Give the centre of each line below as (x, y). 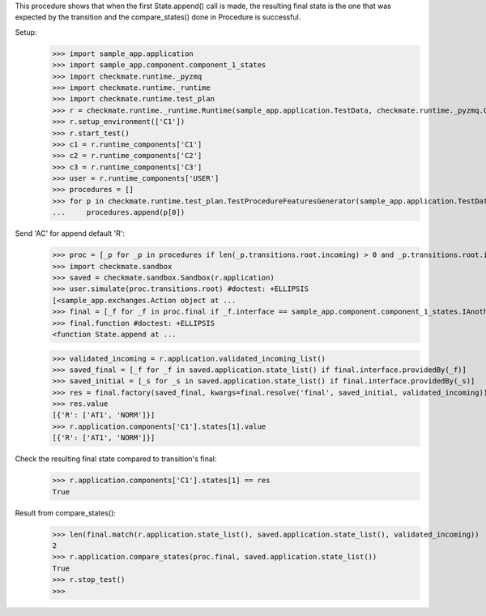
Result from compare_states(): (66, 513)
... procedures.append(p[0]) (119, 212)
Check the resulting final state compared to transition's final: (116, 459)
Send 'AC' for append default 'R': (70, 233)
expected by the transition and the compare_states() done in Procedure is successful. (158, 17)
